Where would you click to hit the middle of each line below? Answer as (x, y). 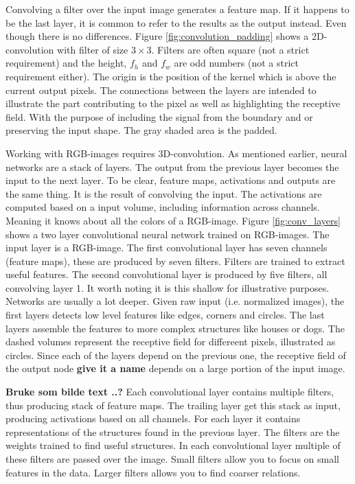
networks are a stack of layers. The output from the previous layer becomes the (172, 166)
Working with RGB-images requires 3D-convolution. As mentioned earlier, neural (176, 153)
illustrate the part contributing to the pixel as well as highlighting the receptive (173, 103)
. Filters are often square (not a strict (230, 49)
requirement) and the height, (66, 63)
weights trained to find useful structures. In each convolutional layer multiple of (173, 445)
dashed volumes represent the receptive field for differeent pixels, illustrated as (171, 342)
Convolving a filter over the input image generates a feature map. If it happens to (177, 9)
